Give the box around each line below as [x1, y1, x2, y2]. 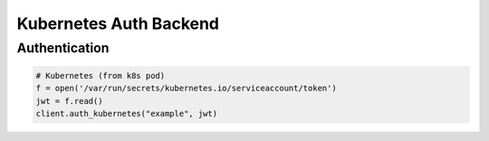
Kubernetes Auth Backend [16, 14, 219, 33]
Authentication [16, 40, 110, 56]
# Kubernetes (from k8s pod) [35, 70, 166, 80]
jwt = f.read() [35, 96, 103, 106]
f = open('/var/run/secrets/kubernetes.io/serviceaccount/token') [35, 83, 337, 94]
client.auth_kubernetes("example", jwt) [35, 108, 217, 118]
